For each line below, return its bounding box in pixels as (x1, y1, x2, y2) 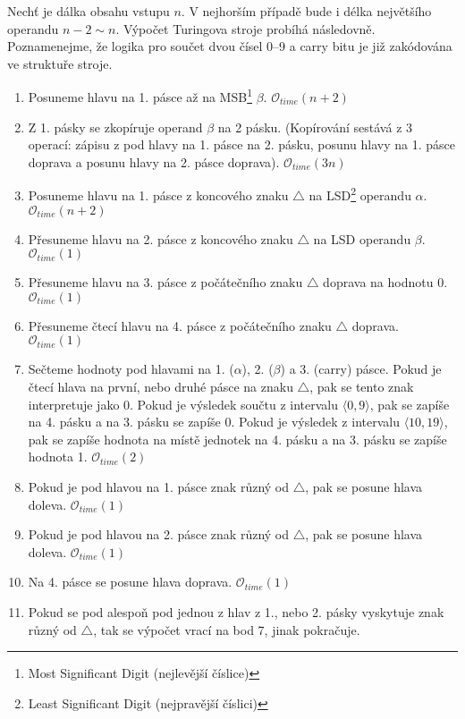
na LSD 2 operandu (309, 183, 411, 205)
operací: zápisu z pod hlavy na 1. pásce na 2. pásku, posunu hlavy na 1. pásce (28, 135, 456, 154)
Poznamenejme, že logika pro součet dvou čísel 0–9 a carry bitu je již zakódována (7, 37, 452, 55)
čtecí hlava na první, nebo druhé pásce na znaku (28, 377, 293, 396)
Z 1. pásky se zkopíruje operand (28, 117, 203, 136)
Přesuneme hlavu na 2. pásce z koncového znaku (28, 229, 293, 248)
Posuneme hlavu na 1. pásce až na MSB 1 (28, 85, 252, 106)
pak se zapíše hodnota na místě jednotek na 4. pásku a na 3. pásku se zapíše (28, 429, 447, 448)
